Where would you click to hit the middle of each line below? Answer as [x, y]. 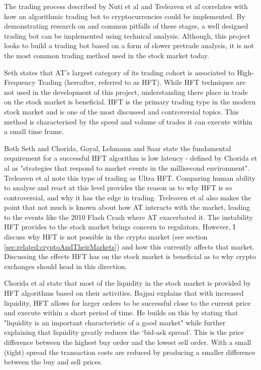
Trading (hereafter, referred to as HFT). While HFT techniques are [142, 82]
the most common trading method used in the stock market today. [107, 55]
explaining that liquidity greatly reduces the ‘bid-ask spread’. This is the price [124, 332]
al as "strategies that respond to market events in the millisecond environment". [127, 167]
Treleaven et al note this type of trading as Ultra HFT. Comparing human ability [130, 177]
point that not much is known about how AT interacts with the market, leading [127, 207]
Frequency [20, 82]
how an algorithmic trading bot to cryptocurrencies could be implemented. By [125, 16]
